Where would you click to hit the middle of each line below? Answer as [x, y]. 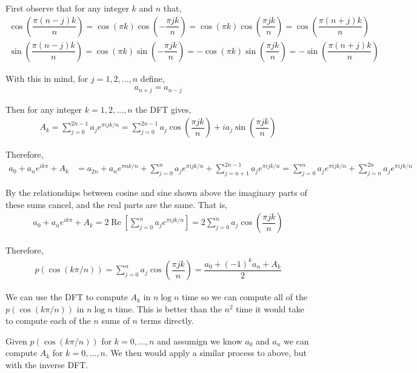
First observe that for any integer [67, 8]
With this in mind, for [47, 78]
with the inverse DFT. [47, 365]
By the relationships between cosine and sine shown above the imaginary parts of [156, 193]
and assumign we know [200, 341]
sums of [115, 321]
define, [152, 78]
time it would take [270, 308]
